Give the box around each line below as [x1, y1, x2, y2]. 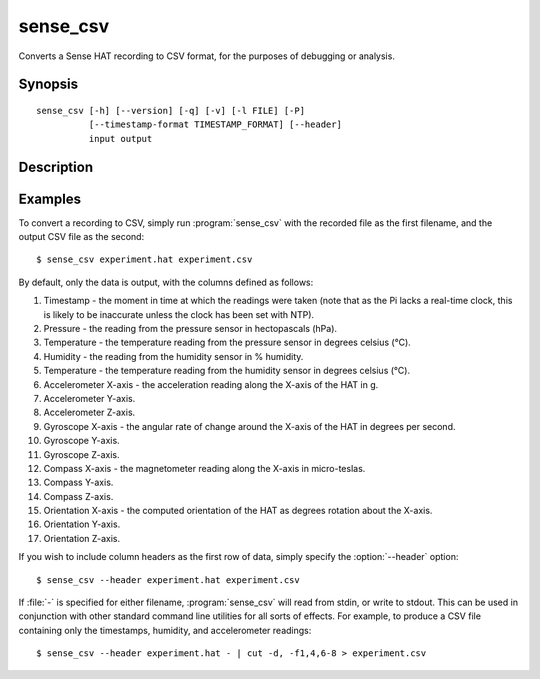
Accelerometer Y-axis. [43, 392, 136, 404]
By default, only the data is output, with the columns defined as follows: [18, 276, 314, 288]
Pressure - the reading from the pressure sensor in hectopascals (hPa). [43, 323, 338, 334]
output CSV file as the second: [18, 231, 145, 243]
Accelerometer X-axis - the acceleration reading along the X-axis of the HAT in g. [43, 378, 379, 390]
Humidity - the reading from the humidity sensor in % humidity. [43, 350, 304, 362]
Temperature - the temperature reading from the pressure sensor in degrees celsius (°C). [43, 336, 412, 349]
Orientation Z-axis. [43, 532, 121, 544]
